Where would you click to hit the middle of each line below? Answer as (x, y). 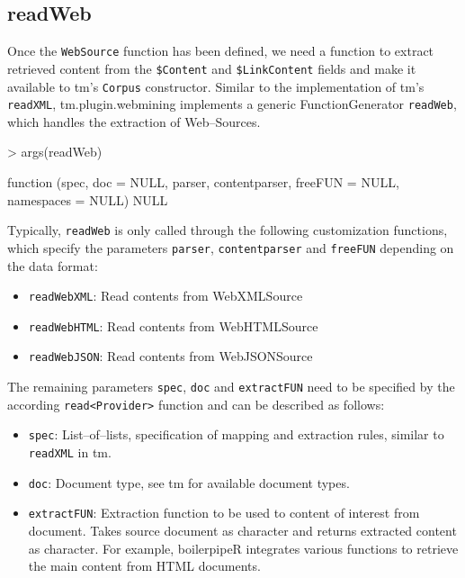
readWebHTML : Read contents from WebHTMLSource (173, 325)
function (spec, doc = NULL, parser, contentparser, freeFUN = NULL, (203, 182)
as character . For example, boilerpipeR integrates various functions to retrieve (243, 548)
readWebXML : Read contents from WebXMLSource (165, 296)
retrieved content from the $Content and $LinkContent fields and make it (212, 68)
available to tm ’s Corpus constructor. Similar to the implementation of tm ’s (216, 86)
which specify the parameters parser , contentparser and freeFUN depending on (231, 247)
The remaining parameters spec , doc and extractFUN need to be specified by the (231, 387)
